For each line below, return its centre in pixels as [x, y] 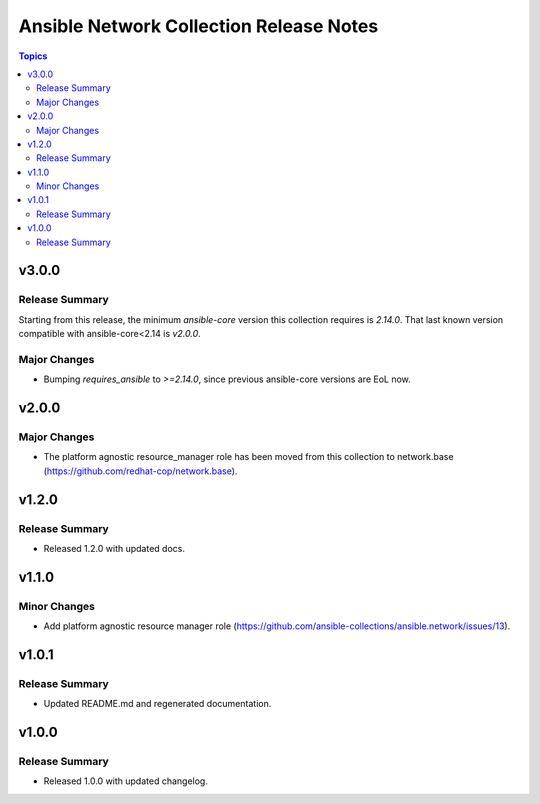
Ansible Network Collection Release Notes [198, 26]
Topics [33, 56]
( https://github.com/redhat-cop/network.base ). [140, 471]
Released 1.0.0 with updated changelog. [126, 781]
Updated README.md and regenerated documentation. [157, 704]
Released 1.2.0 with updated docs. [114, 549]
